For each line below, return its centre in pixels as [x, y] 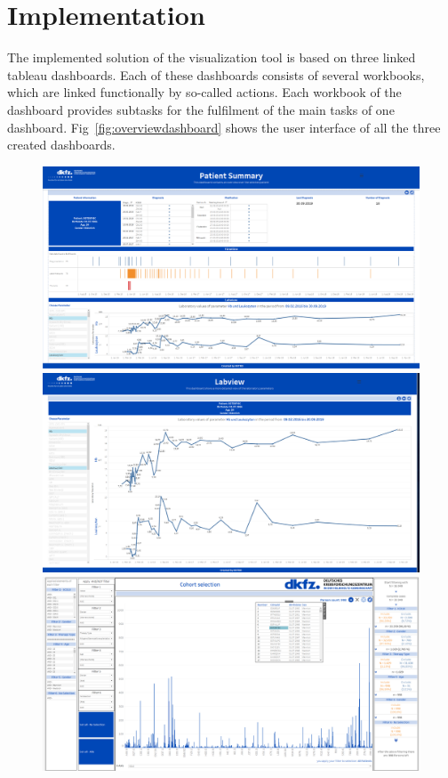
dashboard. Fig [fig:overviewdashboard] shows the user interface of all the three [224, 127]
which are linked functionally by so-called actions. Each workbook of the [204, 92]
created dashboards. [61, 145]
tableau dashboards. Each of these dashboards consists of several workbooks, [216, 74]
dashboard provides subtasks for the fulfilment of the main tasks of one [201, 109]
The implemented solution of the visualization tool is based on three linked [212, 57]
